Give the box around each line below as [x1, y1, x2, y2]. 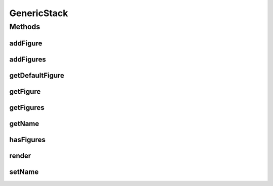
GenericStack [9, 8, 68, 19]
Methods [9, 22, 40, 31]
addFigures [9, 55, 47, 64]
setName [9, 167, 39, 176]
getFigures [9, 103, 45, 112]
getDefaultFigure [9, 71, 65, 80]
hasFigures [9, 135, 45, 144]
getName [9, 119, 39, 128]
